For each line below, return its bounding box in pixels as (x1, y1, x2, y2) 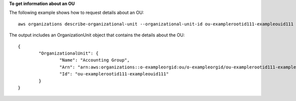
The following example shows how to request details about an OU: (9, 10, 144, 16)
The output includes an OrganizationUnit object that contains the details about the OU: (9, 32, 185, 38)
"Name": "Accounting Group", (59, 57, 130, 63)
